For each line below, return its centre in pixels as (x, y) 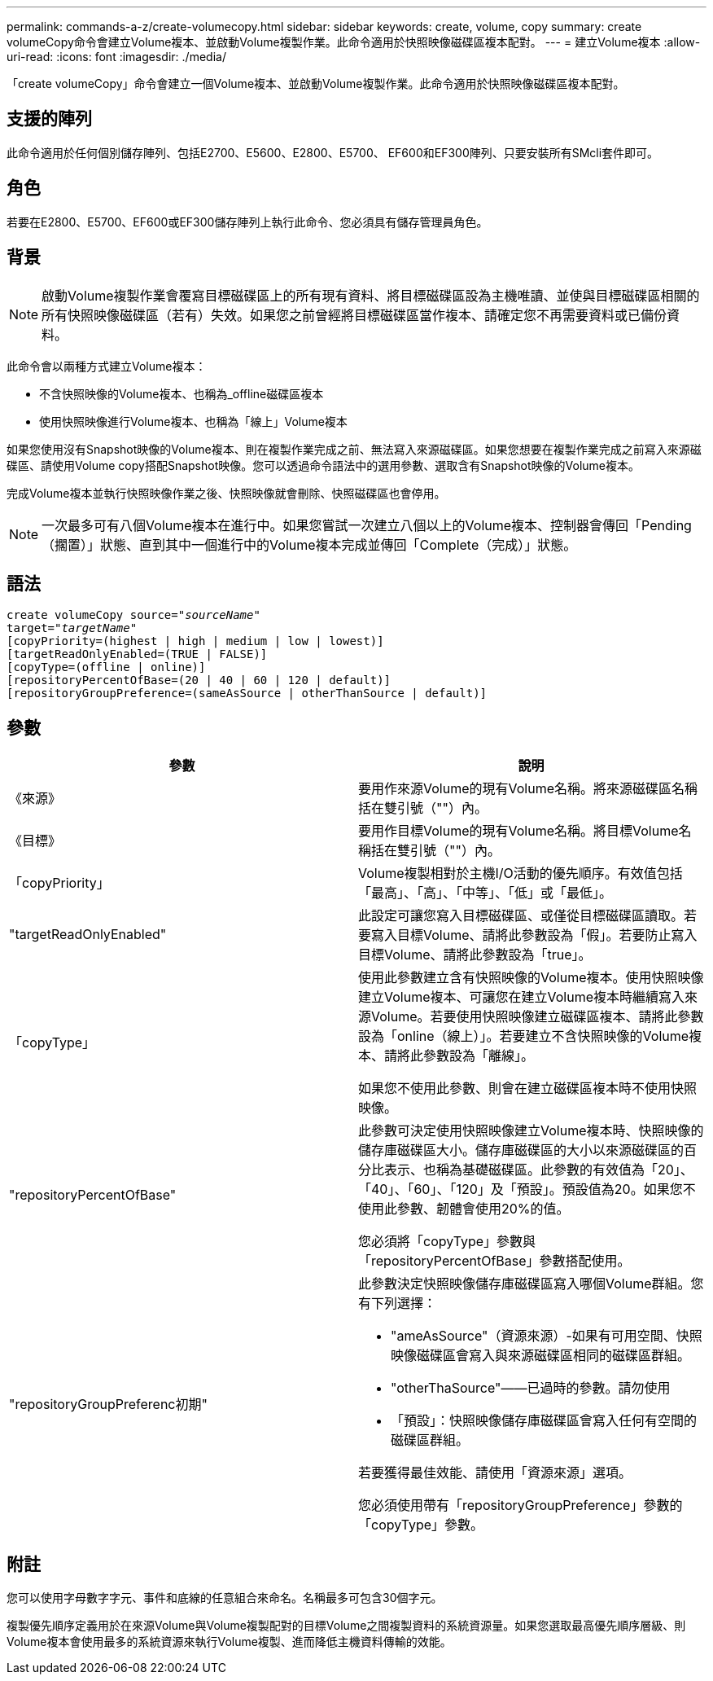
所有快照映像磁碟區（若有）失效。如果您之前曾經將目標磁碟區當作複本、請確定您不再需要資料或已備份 (354, 315)
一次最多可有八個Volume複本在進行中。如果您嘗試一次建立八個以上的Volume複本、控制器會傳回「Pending (367, 525)
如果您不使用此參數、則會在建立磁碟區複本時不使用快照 (528, 1088)
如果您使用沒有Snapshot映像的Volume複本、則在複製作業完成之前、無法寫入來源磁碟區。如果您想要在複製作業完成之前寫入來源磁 (354, 449)
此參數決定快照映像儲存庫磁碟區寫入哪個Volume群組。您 (531, 1284)
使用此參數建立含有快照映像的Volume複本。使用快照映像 (531, 978)
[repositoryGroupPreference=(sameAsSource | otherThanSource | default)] (247, 693)
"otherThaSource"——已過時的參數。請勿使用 (531, 1388)
